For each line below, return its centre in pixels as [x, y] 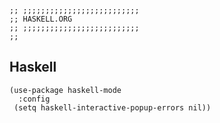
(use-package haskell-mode [65, 90]
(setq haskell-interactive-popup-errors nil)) [112, 107]
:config [34, 99]
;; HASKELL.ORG [41, 19]
